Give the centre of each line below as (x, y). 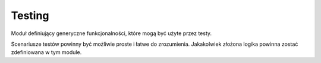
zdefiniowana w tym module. (46, 52)
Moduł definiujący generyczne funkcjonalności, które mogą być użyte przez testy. (111, 33)
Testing (30, 15)
